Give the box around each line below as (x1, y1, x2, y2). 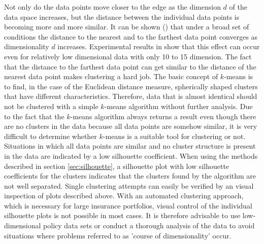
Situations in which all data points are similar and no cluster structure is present (4, 141, 256, 151)
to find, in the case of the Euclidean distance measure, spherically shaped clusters (4, 81, 258, 91)
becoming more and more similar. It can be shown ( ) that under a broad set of (4, 21, 249, 32)
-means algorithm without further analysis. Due (104, 100, 253, 111)
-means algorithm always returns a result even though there (70, 111, 256, 121)
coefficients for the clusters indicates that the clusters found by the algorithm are (4, 170, 256, 181)
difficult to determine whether (4, 130, 97, 141)
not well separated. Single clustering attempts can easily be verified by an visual (4, 180, 254, 191)
